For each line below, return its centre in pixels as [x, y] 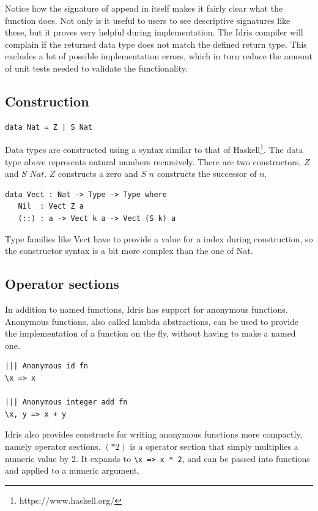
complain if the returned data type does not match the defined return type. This [156, 44]
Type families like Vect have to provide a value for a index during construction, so [159, 238]
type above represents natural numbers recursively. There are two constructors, [153, 161]
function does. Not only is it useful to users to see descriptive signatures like [148, 20]
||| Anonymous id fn [47, 366]
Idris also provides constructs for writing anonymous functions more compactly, [154, 434]
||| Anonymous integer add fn [66, 402]
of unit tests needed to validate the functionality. [96, 68]
